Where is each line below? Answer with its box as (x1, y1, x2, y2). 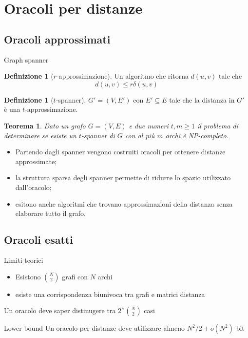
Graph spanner (4, 54, 49, 64)
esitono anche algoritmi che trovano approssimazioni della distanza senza (15, 198, 233, 209)
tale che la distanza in (169, 94, 235, 105)
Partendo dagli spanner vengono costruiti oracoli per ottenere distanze (15, 147, 226, 157)
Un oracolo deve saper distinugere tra (4, 305, 116, 316)
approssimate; (15, 156, 57, 166)
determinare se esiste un (4, 130, 76, 140)
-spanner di (81, 130, 115, 140)
